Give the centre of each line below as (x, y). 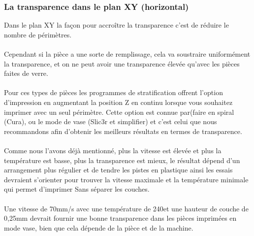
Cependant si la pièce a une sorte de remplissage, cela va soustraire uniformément (127, 54)
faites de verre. (26, 73)
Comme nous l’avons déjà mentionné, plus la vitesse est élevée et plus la (113, 150)
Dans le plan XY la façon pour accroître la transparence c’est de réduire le (116, 25)
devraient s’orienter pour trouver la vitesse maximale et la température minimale (126, 179)
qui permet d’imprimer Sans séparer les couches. (77, 189)
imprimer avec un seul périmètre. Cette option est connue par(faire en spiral (119, 112)
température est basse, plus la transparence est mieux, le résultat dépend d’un (122, 160)
